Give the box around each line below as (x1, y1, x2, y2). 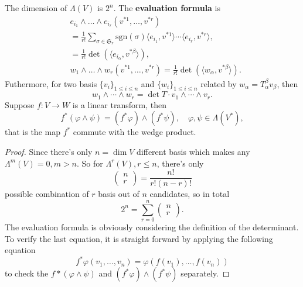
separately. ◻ (181, 267, 230, 279)
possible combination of (5, 188, 89, 200)
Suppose (5, 98, 35, 110)
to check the (5, 267, 49, 279)
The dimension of (5, 2, 67, 13)
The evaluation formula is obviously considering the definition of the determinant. (5, 220, 299, 233)
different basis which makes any (137, 145, 250, 157)
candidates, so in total (149, 188, 230, 200)
